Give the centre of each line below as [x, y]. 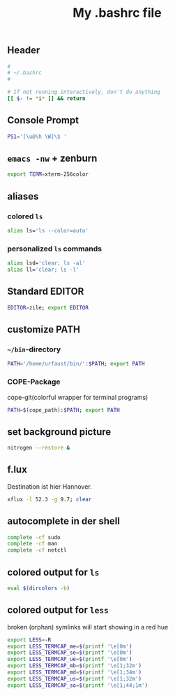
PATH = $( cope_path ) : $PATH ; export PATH [63, 410]
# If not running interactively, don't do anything [84, 92]
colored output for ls [53, 572]
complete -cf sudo [34, 537]
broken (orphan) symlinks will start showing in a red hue [88, 627]
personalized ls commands [55, 249]
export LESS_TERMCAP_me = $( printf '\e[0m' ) [70, 646]
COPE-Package [34, 382]
